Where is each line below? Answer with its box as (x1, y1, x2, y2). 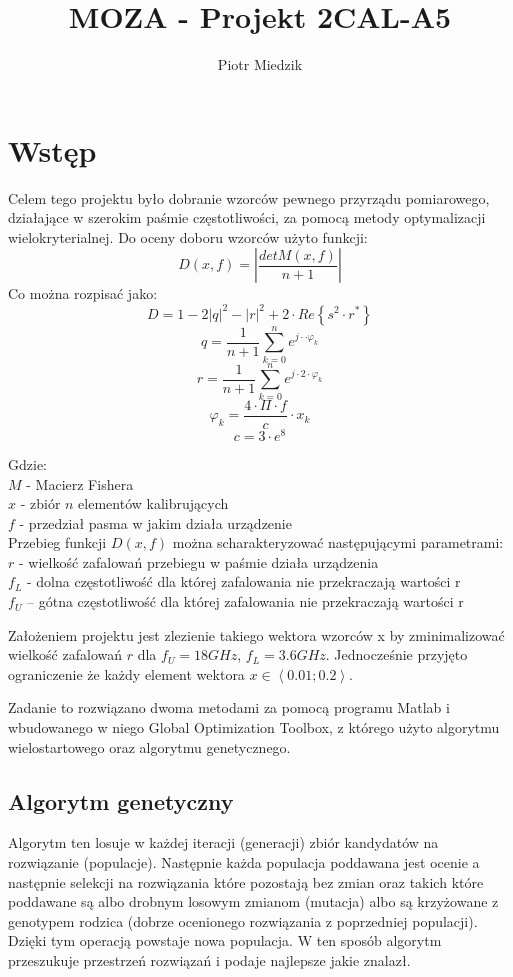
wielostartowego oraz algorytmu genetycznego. (8, 736, 291, 757)
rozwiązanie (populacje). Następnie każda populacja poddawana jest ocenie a (8, 852, 480, 873)
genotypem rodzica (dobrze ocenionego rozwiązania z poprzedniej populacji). (8, 910, 478, 931)
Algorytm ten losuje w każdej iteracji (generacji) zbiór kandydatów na (8, 832, 439, 853)
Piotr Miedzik (217, 54, 303, 75)
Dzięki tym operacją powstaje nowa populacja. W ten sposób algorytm (8, 930, 442, 951)
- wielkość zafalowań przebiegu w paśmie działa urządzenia (18, 551, 379, 572)
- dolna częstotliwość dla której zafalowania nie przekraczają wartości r (26, 571, 461, 592)
